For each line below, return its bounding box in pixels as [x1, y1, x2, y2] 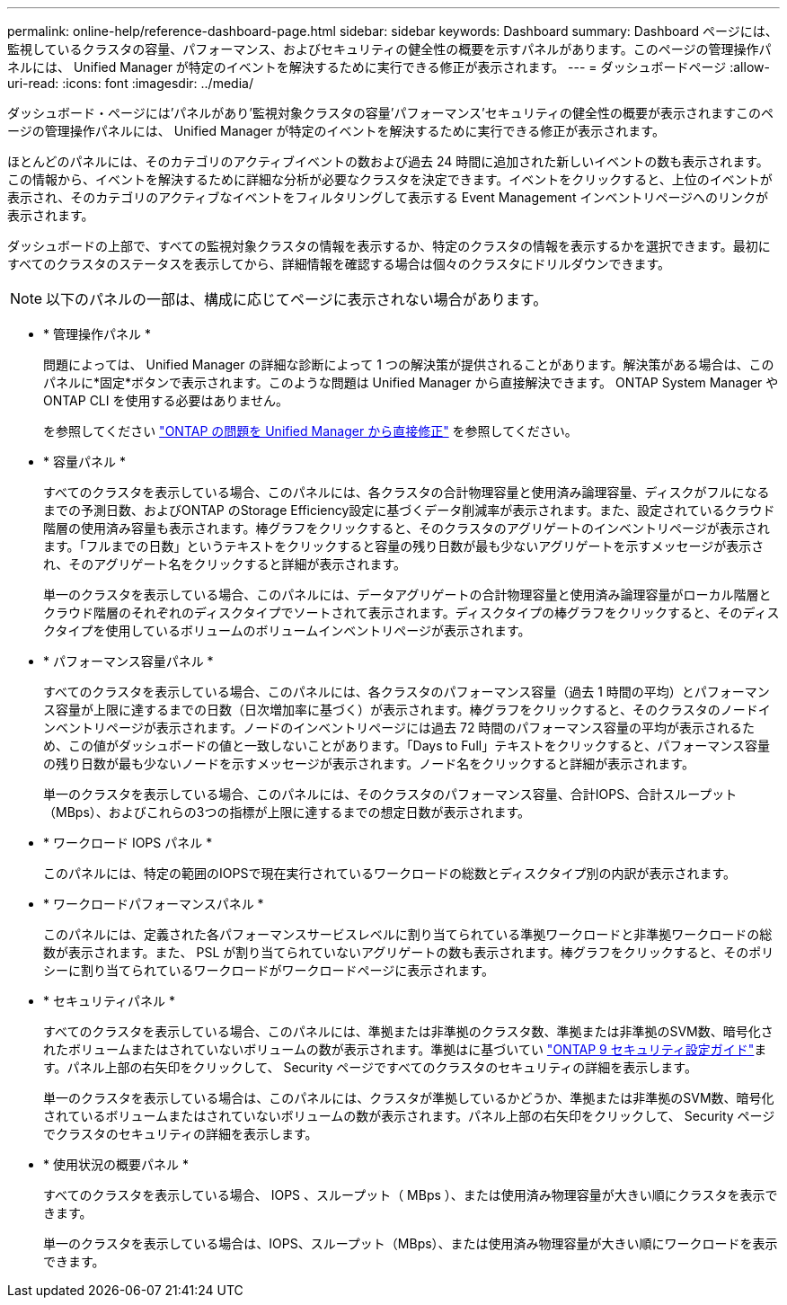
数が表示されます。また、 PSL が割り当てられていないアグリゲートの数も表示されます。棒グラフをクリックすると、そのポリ [43, 945, 774, 960]
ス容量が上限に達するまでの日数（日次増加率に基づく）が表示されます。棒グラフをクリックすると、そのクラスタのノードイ [43, 702, 771, 717]
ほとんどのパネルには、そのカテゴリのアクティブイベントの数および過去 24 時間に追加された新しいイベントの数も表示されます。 [7, 154, 769, 169]
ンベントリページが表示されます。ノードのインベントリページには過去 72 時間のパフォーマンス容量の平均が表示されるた [43, 720, 756, 735]
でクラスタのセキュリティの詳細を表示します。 [43, 1126, 318, 1141]
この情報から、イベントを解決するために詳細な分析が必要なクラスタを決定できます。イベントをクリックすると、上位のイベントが [7, 172, 773, 187]
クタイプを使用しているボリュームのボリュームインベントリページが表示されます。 [43, 623, 531, 638]
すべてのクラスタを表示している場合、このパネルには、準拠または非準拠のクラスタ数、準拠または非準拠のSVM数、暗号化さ [43, 1024, 774, 1039]
